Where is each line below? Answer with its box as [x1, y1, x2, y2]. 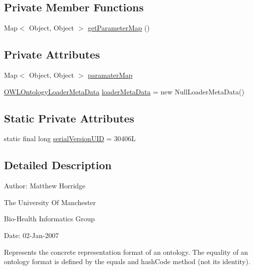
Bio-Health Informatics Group [4, 213, 95, 224]
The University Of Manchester [4, 197, 96, 207]
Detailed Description [4, 157, 112, 173]
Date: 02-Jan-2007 [4, 230, 59, 240]
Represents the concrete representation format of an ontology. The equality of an [4, 246, 248, 257]
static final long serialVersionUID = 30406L [4, 133, 136, 144]
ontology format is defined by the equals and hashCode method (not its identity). [4, 256, 251, 267]
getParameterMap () [87, 23, 150, 33]
